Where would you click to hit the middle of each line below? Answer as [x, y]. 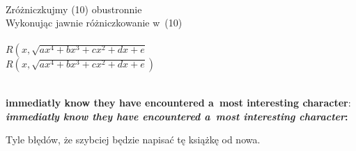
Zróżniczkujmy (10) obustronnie [74, 9]
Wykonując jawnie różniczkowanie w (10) [94, 23]
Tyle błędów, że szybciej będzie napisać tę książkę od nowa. [133, 140]
